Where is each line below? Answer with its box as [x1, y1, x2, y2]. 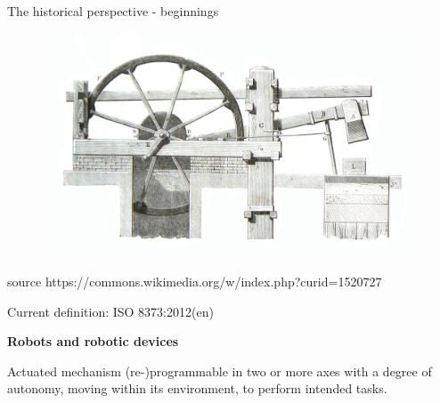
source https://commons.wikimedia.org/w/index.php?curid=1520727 [7, 271, 382, 290]
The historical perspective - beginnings [7, 2, 219, 20]
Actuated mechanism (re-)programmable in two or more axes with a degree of [7, 361, 432, 380]
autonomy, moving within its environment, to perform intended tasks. [7, 379, 387, 398]
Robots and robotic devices [7, 332, 179, 351]
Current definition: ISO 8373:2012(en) [7, 302, 214, 320]
